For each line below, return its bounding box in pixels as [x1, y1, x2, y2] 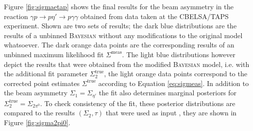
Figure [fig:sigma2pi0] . [4, 117, 71, 127]
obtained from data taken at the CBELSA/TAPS [80, 11, 229, 21]
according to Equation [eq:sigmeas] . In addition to [98, 78, 249, 88]
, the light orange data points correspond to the [104, 68, 248, 79]
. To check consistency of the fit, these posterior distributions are [40, 98, 235, 108]
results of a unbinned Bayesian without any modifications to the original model [4, 30, 243, 40]
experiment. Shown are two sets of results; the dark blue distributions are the [4, 21, 237, 31]
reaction [4, 11, 28, 21]
